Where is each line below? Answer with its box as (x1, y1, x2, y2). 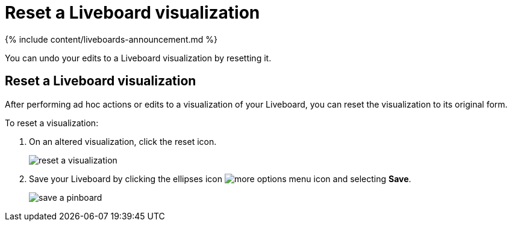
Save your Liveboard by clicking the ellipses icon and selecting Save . (29, 173, 411, 184)
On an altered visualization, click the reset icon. (29, 136, 217, 147)
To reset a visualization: (5, 117, 99, 128)
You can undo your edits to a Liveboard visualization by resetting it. (5, 52, 272, 63)
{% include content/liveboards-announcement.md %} (5, 34, 218, 44)
